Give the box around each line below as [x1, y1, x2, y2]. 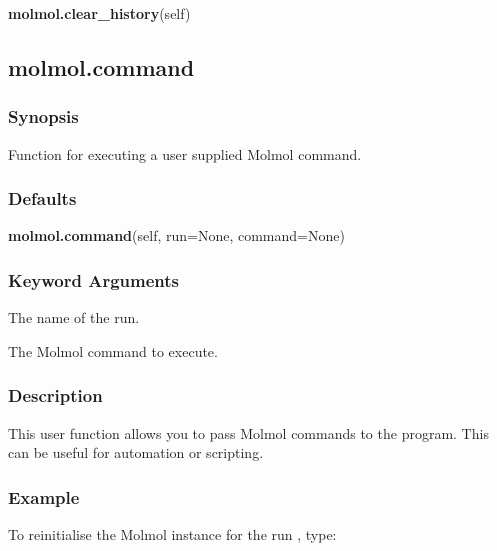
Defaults [8, 186, 77, 211]
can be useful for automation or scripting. [8, 442, 264, 463]
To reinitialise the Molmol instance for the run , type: [8, 524, 337, 545]
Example [8, 484, 80, 509]
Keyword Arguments [8, 267, 180, 292]
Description [8, 383, 103, 408]
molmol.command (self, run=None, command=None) [8, 225, 345, 246]
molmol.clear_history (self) [8, 3, 191, 23]
